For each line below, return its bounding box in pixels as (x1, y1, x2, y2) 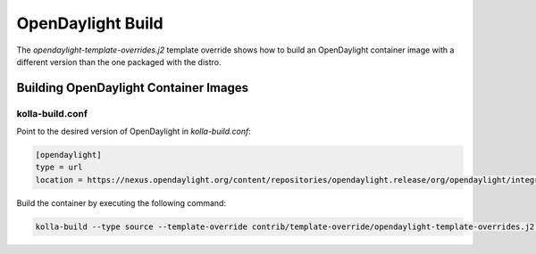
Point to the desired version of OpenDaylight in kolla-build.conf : (16, 126, 252, 137)
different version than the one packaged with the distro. (16, 56, 222, 67)
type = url (35, 162, 83, 173)
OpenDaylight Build (16, 13, 164, 33)
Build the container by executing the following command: (16, 197, 227, 209)
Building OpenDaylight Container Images (16, 80, 249, 95)
